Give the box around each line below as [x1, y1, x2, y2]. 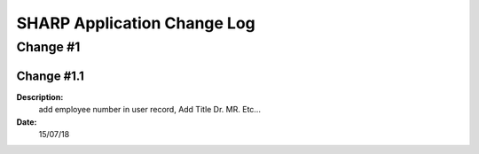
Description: [16, 91, 64, 102]
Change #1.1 [16, 68, 84, 83]
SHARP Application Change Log [16, 13, 256, 33]
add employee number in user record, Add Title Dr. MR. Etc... [38, 104, 262, 115]
